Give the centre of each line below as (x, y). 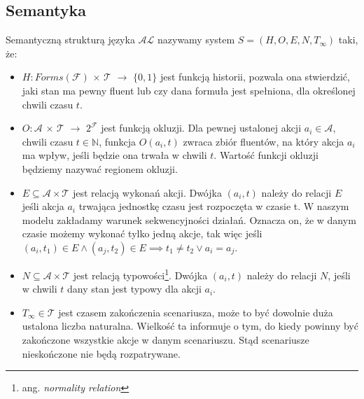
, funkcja (118, 141)
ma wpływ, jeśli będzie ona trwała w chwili (114, 155)
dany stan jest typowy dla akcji (134, 289)
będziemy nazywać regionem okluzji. (100, 168)
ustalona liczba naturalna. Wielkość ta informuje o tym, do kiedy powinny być (190, 326)
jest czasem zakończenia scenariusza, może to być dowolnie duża (196, 312)
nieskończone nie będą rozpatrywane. (101, 353)
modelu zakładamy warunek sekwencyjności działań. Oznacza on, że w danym (189, 219)
